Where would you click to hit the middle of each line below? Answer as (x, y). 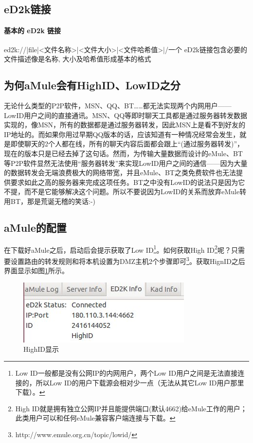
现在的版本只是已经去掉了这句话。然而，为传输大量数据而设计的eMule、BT (123, 153)
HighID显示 (41, 349)
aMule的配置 (35, 227)
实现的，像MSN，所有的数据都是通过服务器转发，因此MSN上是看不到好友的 (125, 125)
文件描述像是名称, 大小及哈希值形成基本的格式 (78, 59)
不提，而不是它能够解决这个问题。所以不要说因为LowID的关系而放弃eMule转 (125, 191)
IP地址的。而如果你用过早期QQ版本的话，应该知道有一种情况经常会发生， (122, 134)
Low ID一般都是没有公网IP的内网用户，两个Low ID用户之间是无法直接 (126, 373)
